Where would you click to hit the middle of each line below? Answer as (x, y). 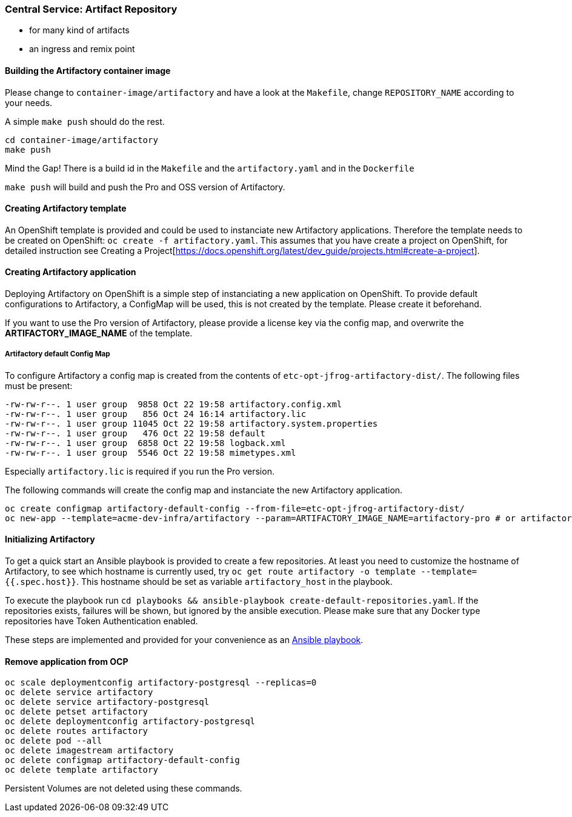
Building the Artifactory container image (88, 70)
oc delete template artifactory (81, 770)
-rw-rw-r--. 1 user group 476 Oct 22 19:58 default (135, 433)
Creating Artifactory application (71, 272)
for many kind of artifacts (79, 30)
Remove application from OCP (67, 661)
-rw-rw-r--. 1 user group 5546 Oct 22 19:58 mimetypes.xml (151, 452)
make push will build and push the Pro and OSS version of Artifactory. (145, 187)
